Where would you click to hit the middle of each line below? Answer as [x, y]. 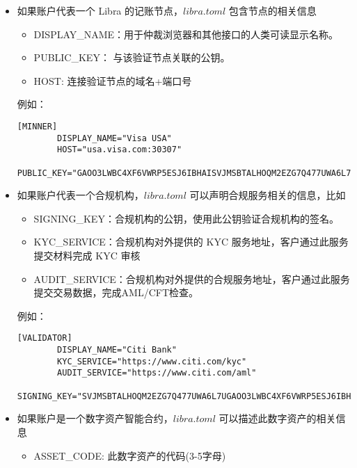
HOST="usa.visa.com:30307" [120, 150]
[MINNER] [37, 126]
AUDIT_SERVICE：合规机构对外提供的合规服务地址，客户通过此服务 [192, 279]
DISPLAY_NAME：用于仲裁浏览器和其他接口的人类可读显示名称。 [186, 34]
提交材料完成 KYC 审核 [87, 256]
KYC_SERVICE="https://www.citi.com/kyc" [152, 361]
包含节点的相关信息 [272, 10]
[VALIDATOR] [45, 338]
